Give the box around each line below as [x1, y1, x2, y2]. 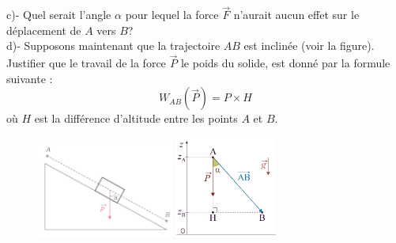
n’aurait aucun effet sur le [233, 6, 360, 23]
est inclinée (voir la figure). [243, 37, 375, 54]
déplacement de [6, 21, 81, 38]
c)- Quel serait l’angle [6, 6, 111, 23]
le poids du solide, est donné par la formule [180, 55, 390, 71]
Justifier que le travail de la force [6, 55, 166, 71]
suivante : [6, 70, 53, 86]
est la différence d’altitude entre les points [34, 110, 238, 127]
